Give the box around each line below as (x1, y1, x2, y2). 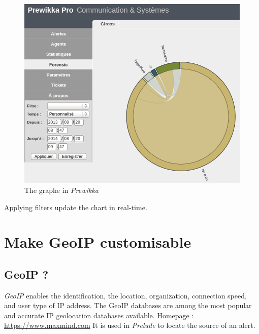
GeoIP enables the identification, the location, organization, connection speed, (4, 290, 247, 300)
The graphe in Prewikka (24, 184, 99, 195)
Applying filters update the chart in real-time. (4, 202, 147, 212)
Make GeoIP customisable (4, 231, 191, 252)
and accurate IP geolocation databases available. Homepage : (4, 310, 194, 320)
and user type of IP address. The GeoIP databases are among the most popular (4, 300, 252, 311)
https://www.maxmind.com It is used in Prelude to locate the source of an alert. (4, 320, 255, 330)
